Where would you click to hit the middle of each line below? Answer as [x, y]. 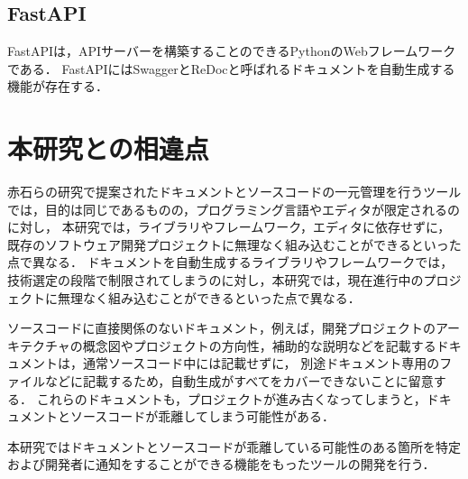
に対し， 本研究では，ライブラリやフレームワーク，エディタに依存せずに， [229, 227]
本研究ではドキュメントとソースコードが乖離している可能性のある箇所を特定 [234, 446]
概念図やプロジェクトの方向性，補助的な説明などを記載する [259, 345]
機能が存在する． [58, 86]
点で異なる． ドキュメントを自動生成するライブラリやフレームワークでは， [230, 262]
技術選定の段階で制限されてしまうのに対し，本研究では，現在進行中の [216, 280]
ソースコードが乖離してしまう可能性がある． [202, 416]
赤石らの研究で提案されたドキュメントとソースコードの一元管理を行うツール [234, 192]
